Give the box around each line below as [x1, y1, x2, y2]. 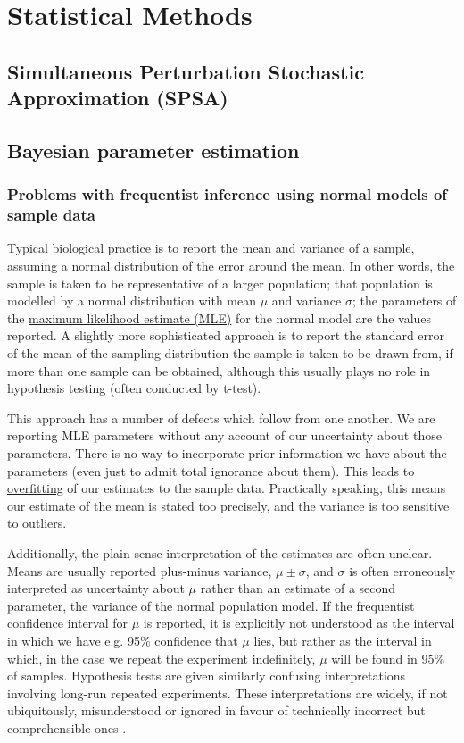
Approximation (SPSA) [7, 84, 228, 112]
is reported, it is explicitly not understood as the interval [143, 614, 455, 632]
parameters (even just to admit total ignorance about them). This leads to [7, 461, 415, 480]
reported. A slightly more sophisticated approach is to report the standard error [7, 326, 445, 345]
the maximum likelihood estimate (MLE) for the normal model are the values [7, 308, 432, 327]
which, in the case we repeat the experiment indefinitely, [7, 648, 316, 667]
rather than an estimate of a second [200, 579, 396, 597]
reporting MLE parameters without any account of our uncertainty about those [7, 426, 442, 445]
